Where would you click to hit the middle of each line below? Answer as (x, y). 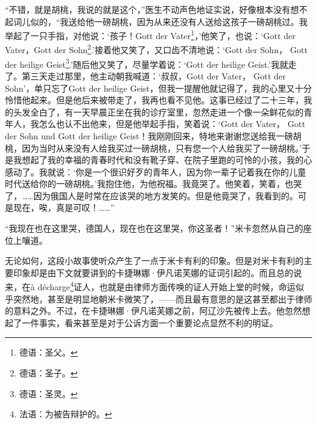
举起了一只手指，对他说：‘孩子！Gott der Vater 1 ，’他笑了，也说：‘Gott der (150, 35)
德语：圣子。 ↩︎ (48, 373)
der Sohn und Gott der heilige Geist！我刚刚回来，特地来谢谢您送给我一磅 (149, 135)
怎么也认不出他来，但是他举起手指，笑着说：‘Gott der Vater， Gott (172, 124)
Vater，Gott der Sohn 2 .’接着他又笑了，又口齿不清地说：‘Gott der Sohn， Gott (156, 49)
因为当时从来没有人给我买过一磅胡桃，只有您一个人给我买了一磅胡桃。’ (162, 148)
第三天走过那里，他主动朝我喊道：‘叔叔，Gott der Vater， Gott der (154, 75)
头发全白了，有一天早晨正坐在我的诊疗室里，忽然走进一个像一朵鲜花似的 (158, 111)
